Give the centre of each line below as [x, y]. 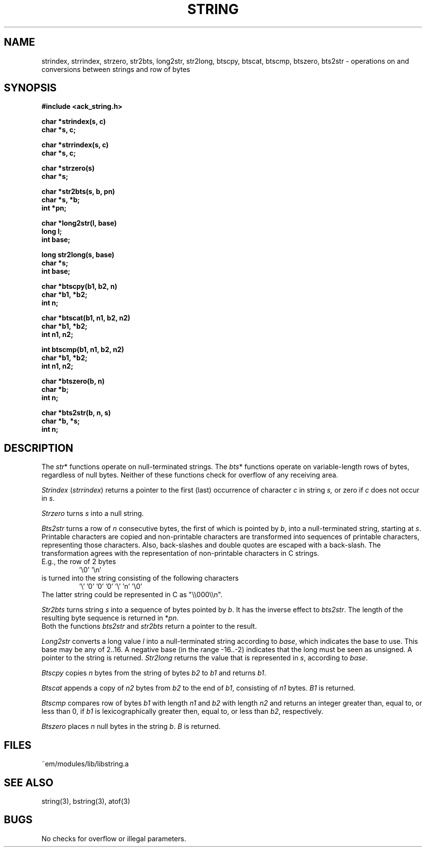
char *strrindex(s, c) [75, 145]
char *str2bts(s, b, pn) [78, 192]
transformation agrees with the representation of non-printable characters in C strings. [180, 553]
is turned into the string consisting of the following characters [140, 578]
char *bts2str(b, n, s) [76, 413]
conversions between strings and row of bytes [116, 69]
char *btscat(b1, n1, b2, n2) [86, 318]
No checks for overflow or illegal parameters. [114, 838]
